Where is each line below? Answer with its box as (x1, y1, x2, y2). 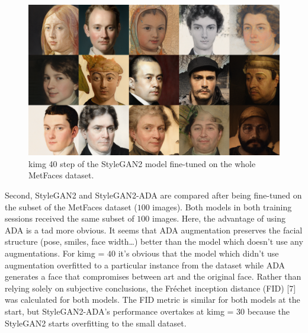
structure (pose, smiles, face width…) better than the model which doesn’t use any (5, 235, 303, 248)
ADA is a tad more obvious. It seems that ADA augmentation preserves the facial (5, 223, 303, 236)
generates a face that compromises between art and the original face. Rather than (5, 270, 301, 283)
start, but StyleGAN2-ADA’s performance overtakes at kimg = (5, 305, 234, 317)
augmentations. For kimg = (5, 246, 105, 259)
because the (247, 305, 290, 317)
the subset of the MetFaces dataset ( (5, 200, 137, 213)
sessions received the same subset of (5, 212, 134, 225)
